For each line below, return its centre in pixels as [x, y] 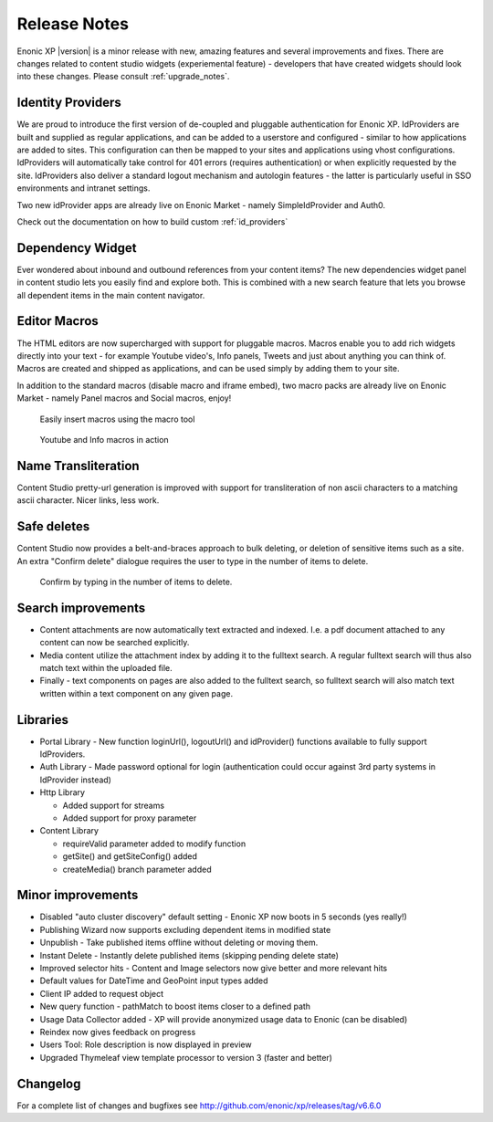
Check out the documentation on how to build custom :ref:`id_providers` [152, 221]
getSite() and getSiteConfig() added [130, 856]
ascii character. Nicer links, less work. [88, 500]
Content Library [69, 831]
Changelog [49, 1083]
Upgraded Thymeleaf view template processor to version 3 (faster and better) [186, 1057]
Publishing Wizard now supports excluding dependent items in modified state [185, 929]
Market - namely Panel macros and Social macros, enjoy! [124, 398]
